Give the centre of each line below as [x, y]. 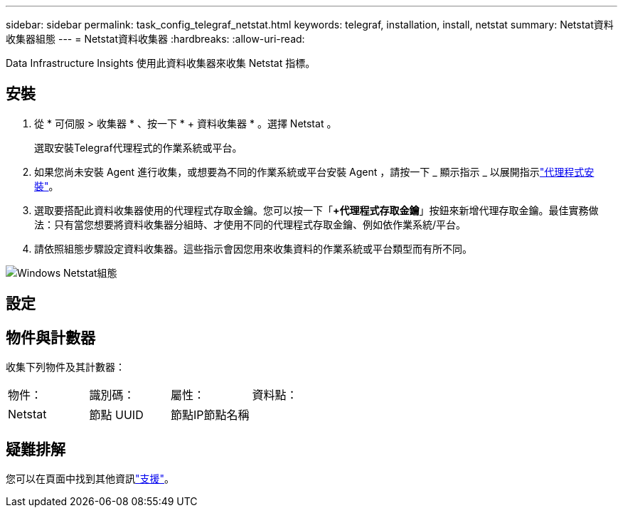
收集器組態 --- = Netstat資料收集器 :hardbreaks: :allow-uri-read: [155, 39]
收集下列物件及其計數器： [65, 367]
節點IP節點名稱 [210, 415]
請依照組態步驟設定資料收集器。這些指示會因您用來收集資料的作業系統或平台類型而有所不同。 [253, 248]
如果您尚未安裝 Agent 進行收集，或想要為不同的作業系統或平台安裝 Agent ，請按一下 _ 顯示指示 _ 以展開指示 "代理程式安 [314, 171]
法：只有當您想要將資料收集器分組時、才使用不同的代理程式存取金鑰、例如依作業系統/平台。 [250, 224]
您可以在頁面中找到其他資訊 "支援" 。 [90, 478]
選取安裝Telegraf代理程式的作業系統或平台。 [138, 147]
